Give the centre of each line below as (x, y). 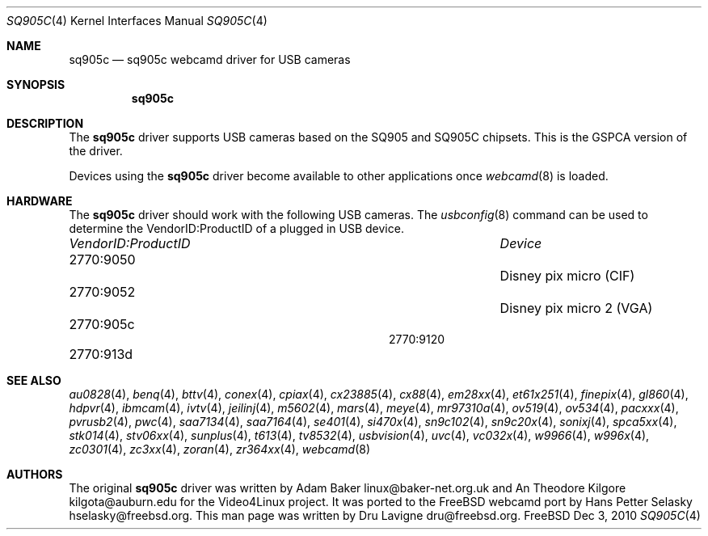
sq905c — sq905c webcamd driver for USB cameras (210, 59)
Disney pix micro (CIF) (567, 276)
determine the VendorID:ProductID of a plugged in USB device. (236, 228)
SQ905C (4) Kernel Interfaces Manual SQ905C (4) (137, 21)
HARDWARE (40, 201)
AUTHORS (35, 474)
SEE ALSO (34, 380)
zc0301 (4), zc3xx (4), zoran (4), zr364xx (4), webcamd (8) (219, 449)
